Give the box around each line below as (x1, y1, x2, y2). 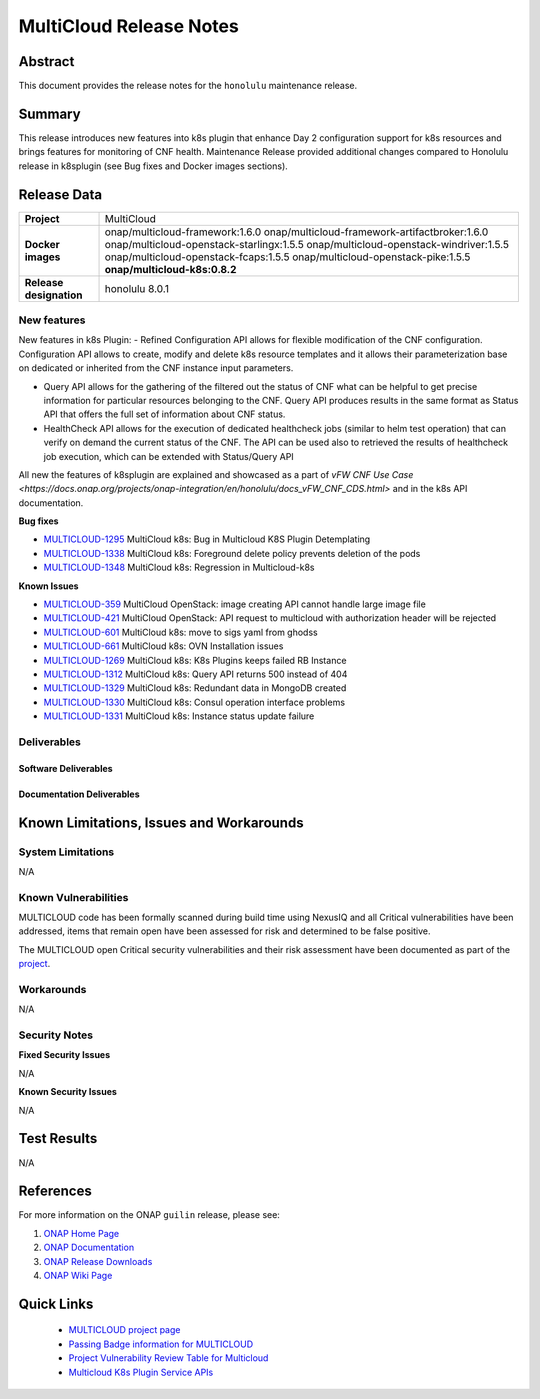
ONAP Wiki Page (43, 1270, 113, 1282)
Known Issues (18, 580, 79, 592)
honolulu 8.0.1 (104, 281, 170, 295)
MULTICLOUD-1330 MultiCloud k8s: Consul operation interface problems (43, 696, 345, 708)
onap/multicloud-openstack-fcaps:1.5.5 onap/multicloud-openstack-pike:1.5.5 (104, 250, 471, 264)
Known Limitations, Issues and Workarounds (18, 814, 304, 831)
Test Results (18, 1130, 98, 1147)
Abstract (18, 53, 75, 70)
